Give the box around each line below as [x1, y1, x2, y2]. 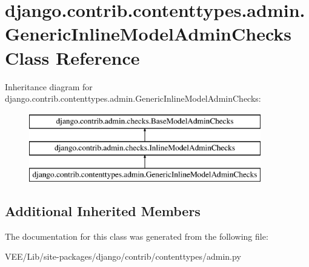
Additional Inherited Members [5, 202, 201, 220]
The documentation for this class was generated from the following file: [5, 229, 268, 242]
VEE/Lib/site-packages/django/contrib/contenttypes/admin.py [5, 250, 241, 263]
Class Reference [5, 45, 140, 70]
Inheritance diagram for [5, 80, 93, 93]
